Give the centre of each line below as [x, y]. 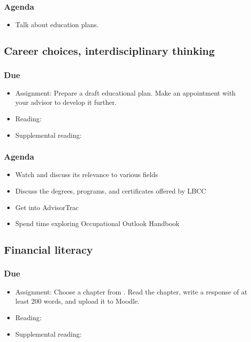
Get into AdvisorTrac [47, 207]
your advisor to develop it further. [66, 102]
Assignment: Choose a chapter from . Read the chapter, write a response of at [131, 291]
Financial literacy [48, 250]
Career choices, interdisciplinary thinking [110, 51]
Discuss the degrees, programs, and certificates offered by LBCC [111, 191]
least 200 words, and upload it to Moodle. [77, 301]
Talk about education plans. [57, 24]
